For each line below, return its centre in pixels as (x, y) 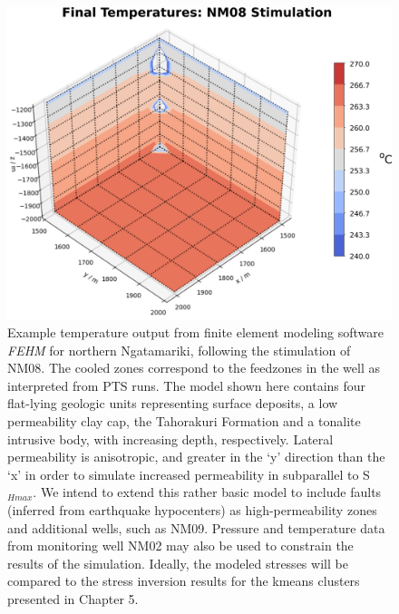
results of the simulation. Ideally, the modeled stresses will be (178, 563)
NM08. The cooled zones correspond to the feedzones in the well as (194, 368)
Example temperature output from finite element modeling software (195, 332)
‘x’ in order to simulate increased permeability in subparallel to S (189, 474)
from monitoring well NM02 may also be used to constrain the (180, 546)
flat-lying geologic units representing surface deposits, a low (173, 403)
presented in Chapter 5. (73, 599)
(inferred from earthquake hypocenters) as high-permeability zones (192, 510)
